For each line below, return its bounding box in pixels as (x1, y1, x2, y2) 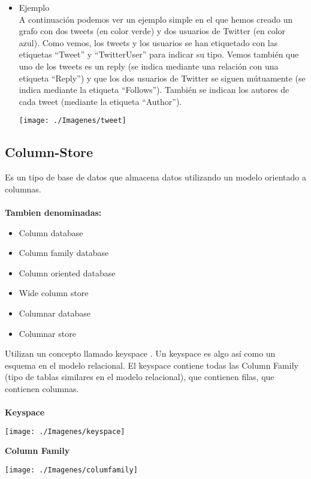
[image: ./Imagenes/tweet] (19, 116, 126, 125)
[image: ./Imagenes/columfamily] (5, 465, 138, 474)
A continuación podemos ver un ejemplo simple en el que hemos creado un (19, 13, 293, 25)
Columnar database (19, 306, 90, 319)
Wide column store (19, 287, 89, 299)
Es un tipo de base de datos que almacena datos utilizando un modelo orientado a (5, 171, 306, 183)
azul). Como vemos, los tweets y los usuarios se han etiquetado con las (19, 36, 278, 49)
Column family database (19, 246, 109, 259)
